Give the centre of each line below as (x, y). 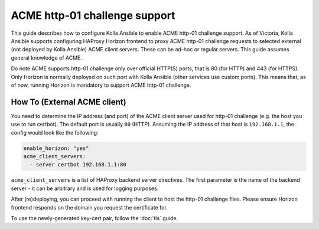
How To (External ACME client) (69, 102)
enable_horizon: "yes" (56, 148)
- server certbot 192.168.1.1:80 (78, 165)
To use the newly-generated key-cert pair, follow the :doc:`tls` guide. (95, 218)
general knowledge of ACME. (47, 58)
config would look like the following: (55, 132)
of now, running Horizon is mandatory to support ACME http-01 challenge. (101, 85)
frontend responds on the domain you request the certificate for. (89, 207)
